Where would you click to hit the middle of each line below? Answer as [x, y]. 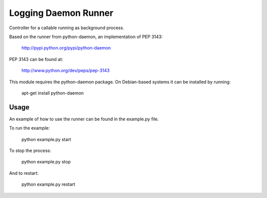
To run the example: [29, 128]
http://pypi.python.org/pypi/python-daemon [66, 48]
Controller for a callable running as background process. [67, 28]
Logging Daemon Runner [61, 13]
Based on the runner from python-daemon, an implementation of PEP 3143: [86, 37]
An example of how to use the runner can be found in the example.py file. [84, 119]
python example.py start [46, 139]
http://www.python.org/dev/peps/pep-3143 [66, 71]
